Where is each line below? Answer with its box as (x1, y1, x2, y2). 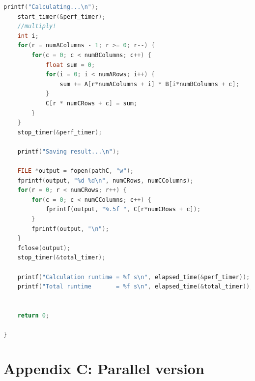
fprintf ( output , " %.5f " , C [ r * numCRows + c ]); (45, 206, 201, 213)
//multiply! (17, 23, 57, 30)
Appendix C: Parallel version (3, 358, 204, 378)
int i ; (17, 32, 39, 39)
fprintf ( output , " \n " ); (31, 225, 109, 232)
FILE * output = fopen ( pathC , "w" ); (17, 167, 134, 175)
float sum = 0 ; (45, 61, 95, 68)
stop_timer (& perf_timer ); (17, 128, 102, 136)
